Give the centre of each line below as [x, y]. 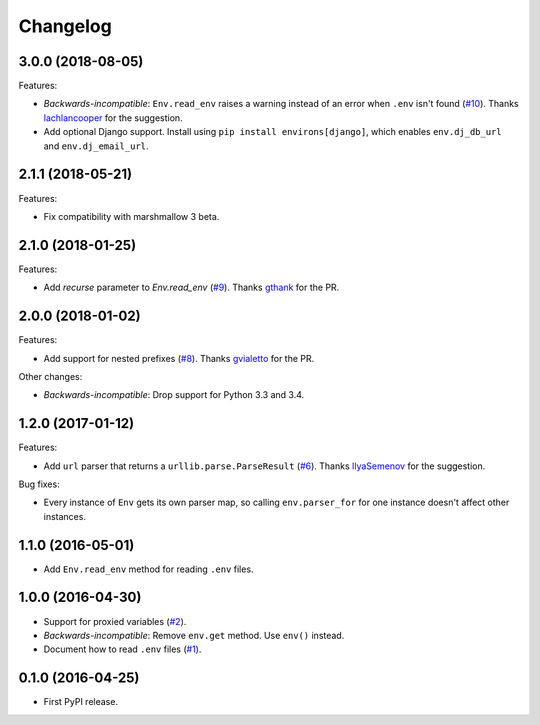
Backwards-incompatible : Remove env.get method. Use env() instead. [194, 635]
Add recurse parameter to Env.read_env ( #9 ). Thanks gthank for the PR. [191, 287]
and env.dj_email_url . [96, 146]
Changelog [65, 26]
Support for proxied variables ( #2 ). [115, 621]
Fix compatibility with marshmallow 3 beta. [131, 216]
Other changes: [50, 376]
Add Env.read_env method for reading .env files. [148, 569]
